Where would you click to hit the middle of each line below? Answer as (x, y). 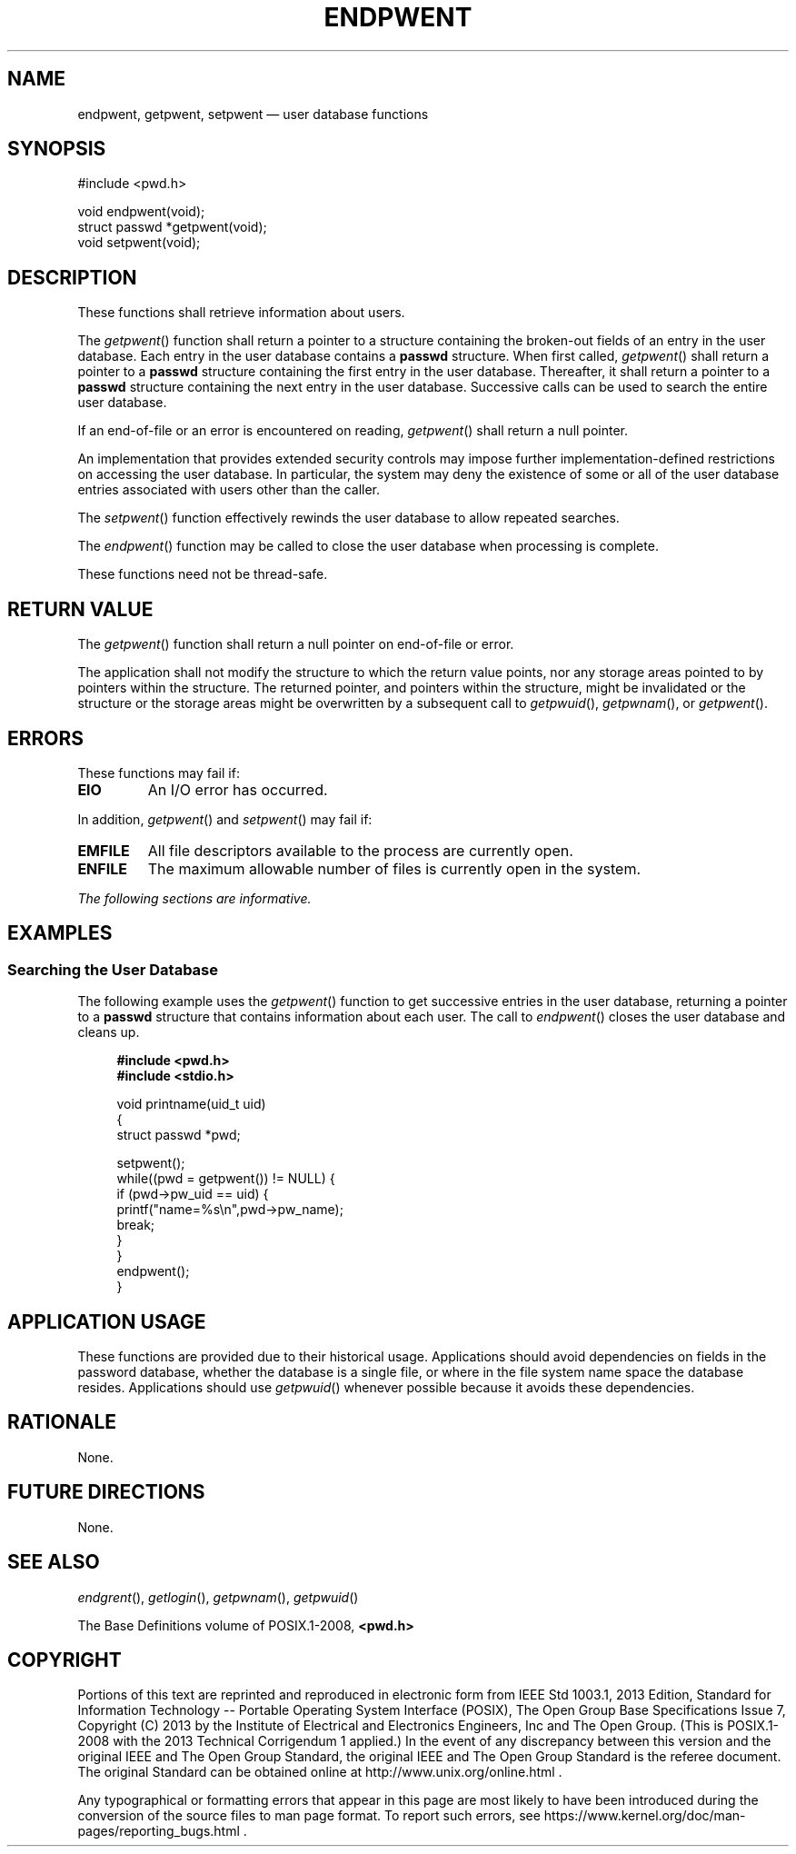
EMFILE (104, 850)
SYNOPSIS (57, 149)
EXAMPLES (60, 933)
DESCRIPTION (72, 277)
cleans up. (109, 1032)
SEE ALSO (54, 1562)
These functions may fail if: (159, 772)
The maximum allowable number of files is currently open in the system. (394, 868)
